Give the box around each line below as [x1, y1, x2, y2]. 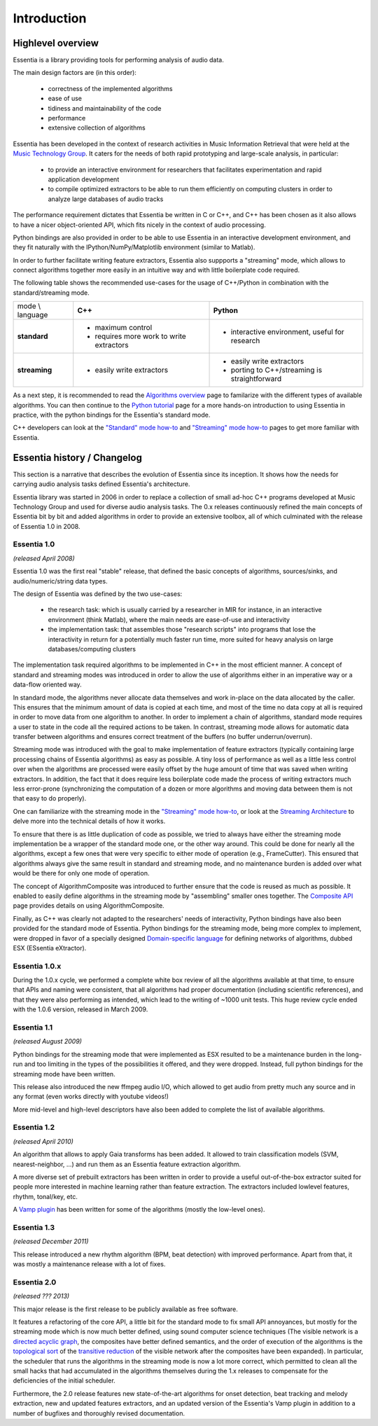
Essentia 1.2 [13, 1123, 55, 1133]
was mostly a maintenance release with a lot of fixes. [13, 1260, 166, 1268]
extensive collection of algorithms [48, 123, 146, 132]
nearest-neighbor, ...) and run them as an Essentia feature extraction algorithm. [13, 1160, 241, 1168]
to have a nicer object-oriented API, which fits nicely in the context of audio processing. [13, 221, 266, 229]
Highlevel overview [13, 37, 99, 49]
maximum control [94, 323, 153, 333]
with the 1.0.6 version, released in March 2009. [13, 1005, 148, 1013]
